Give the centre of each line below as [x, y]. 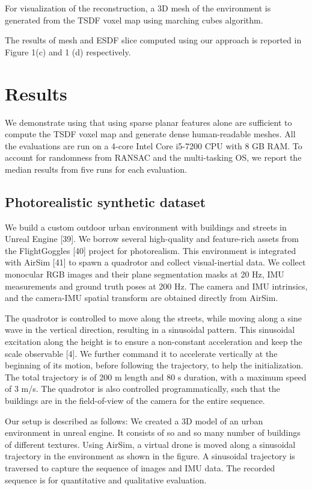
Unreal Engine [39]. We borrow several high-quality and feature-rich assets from [152, 239]
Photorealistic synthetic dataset [106, 201]
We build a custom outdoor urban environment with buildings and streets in [146, 227]
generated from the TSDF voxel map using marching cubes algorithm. [134, 20]
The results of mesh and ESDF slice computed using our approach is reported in [153, 40]
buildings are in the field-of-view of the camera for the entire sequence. [135, 400]
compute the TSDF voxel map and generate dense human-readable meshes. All [150, 134]
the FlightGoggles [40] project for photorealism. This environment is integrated [151, 250]
